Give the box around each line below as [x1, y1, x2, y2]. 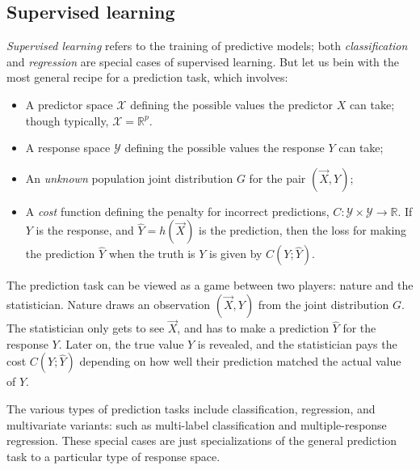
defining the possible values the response [124, 139, 325, 156]
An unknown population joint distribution [25, 169, 233, 186]
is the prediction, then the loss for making [199, 222, 407, 239]
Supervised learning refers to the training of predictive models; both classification [6, 37, 408, 54]
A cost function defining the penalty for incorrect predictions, [25, 202, 330, 219]
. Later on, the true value [58, 335, 184, 352]
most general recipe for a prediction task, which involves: [6, 69, 288, 86]
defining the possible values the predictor [130, 95, 333, 112]
